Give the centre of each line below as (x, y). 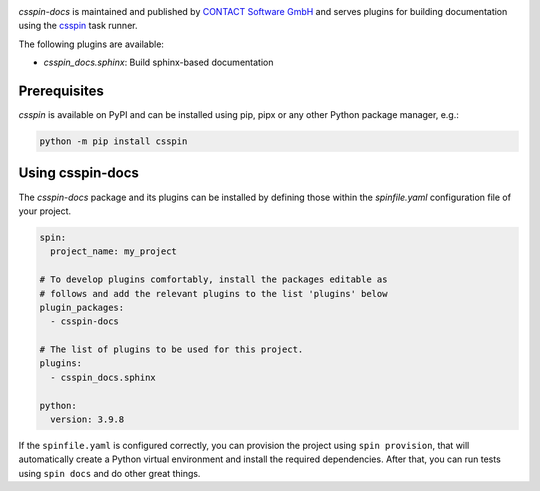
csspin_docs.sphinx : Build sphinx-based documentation (158, 62)
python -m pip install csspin (113, 141)
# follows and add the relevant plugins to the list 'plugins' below (213, 293)
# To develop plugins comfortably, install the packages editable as (213, 279)
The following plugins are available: (91, 44)
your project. (45, 211)
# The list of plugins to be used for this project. (171, 349)
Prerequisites (61, 90)
